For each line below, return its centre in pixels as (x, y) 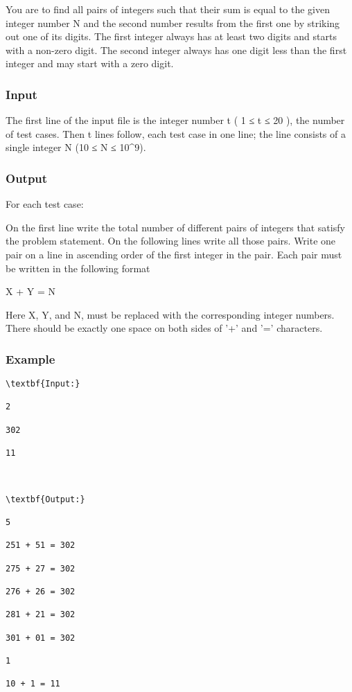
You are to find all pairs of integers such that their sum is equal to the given (168, 9)
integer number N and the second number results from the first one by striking (173, 23)
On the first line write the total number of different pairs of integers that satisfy (175, 227)
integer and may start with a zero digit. (90, 63)
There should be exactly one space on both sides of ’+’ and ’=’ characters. (164, 328)
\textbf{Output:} (45, 499)
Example (30, 358)
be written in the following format (78, 268)
